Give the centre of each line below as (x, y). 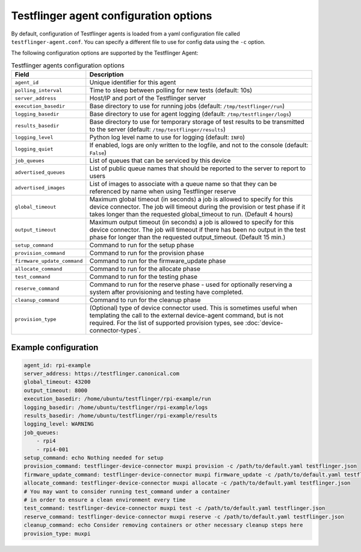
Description (106, 75)
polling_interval (39, 90)
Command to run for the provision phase (147, 253)
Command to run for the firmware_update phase (158, 261)
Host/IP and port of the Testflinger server (148, 98)
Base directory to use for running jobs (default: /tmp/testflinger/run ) (187, 106)
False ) (98, 153)
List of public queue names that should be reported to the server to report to (198, 168)
